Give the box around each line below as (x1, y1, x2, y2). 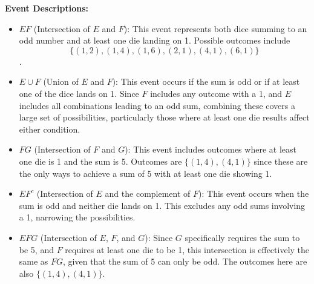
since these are (253, 154, 308, 167)
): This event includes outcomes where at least (125, 143, 296, 156)
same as (19, 255, 48, 268)
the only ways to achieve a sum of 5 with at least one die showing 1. (19, 167, 272, 179)
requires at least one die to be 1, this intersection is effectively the (65, 243, 310, 256)
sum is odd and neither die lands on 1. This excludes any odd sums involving (19, 199, 306, 211)
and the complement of (105, 187, 191, 200)
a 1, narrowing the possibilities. (19, 211, 136, 223)
